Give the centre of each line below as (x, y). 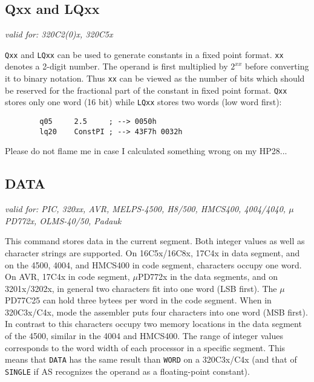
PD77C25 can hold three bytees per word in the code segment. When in (138, 300)
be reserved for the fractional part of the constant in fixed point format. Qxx (146, 90)
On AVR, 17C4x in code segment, (67, 277)
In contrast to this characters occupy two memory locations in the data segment (153, 324)
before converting (277, 66)
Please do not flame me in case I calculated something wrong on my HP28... (146, 151)
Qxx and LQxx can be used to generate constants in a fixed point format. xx (144, 54)
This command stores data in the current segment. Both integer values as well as (155, 241)
